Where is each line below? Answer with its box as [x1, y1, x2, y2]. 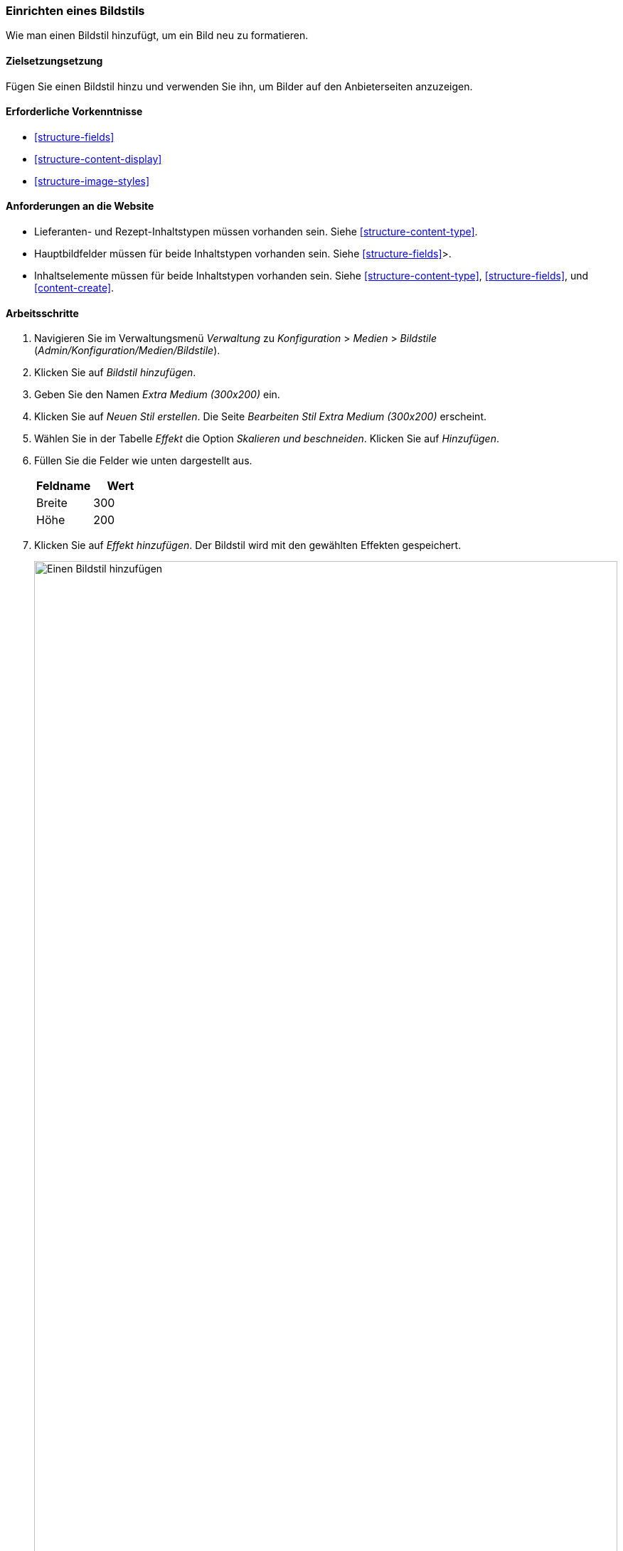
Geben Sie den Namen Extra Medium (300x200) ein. [34, 388, 280, 401]
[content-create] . [34, 282, 115, 294]
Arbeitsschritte [6, 307, 79, 319]
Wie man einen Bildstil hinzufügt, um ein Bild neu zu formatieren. [6, 29, 309, 42]
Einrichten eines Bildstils [6, 4, 145, 18]
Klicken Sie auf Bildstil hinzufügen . [34, 366, 196, 379]
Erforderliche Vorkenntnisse [6, 105, 143, 118]
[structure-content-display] [34, 152, 162, 165]
